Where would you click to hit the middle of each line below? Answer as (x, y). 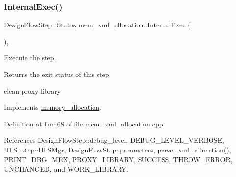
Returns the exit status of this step (57, 74)
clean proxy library (33, 90)
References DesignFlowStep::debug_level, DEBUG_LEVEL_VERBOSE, (114, 140)
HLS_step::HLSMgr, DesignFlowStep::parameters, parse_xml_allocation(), (118, 149)
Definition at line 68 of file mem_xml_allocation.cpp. (84, 123)
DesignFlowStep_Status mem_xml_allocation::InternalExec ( (97, 25)
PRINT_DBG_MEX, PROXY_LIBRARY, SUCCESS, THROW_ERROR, (118, 159)
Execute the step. (30, 58)
